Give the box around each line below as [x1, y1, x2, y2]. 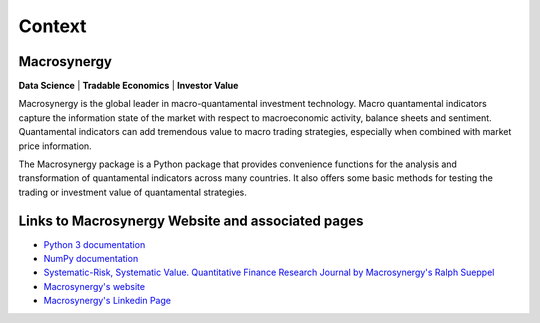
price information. [18, 140, 92, 152]
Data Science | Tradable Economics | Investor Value [18, 80, 239, 92]
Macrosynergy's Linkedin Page [43, 295, 172, 307]
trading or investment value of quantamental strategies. [18, 186, 247, 198]
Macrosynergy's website [43, 280, 145, 292]
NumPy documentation [43, 253, 139, 265]
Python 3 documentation [43, 238, 146, 250]
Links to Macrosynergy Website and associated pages [18, 212, 364, 229]
